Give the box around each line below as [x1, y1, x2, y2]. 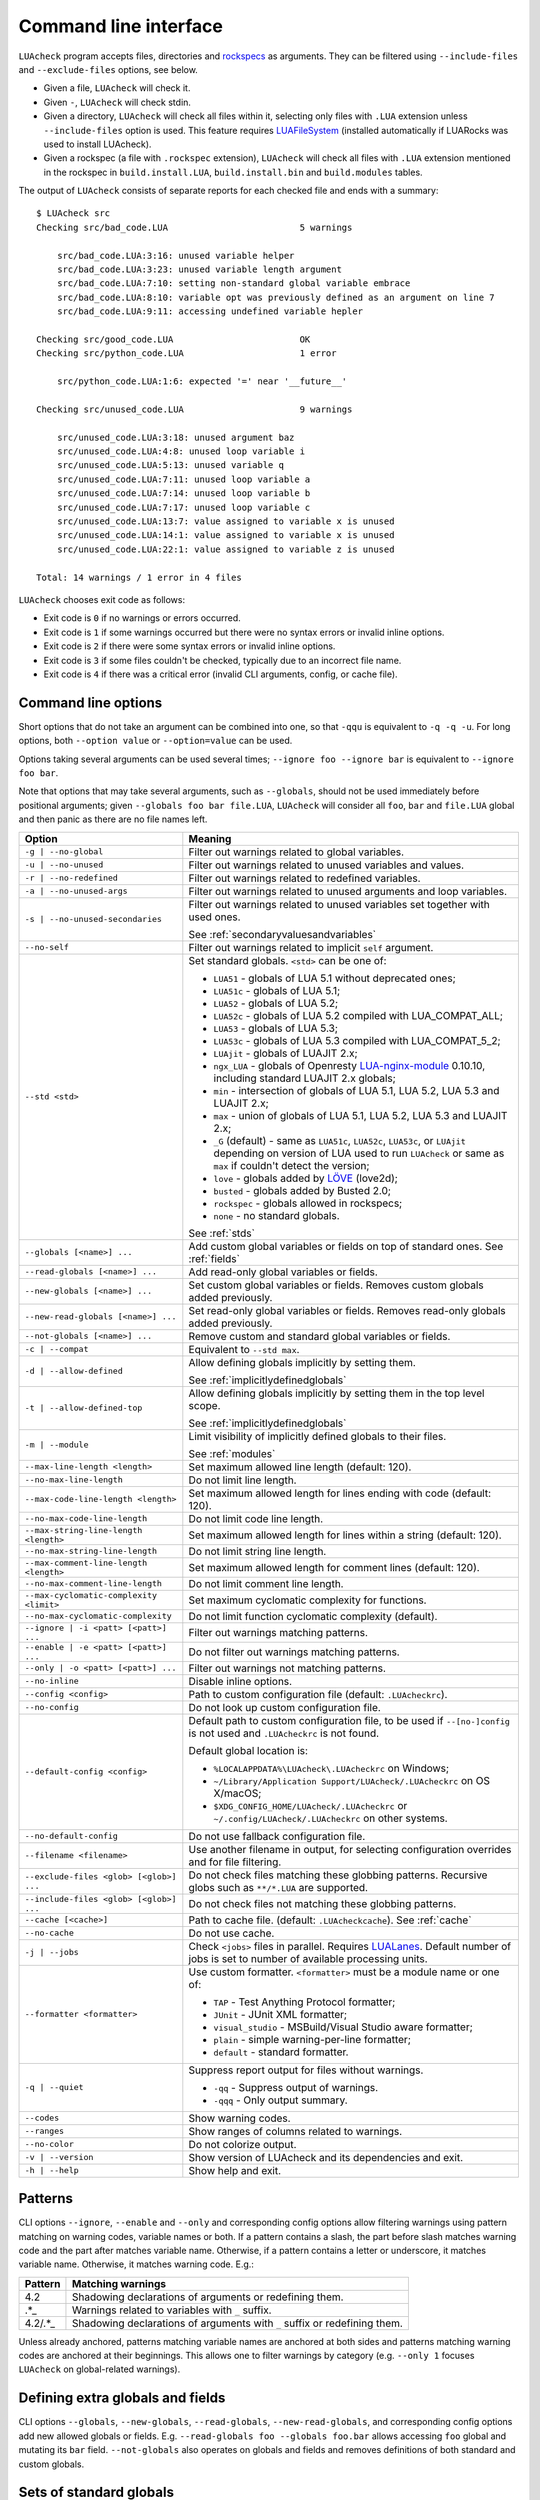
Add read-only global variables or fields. [188, 1265, 379, 1279]
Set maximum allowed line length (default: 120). [188, 1460, 412, 1474]
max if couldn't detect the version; [213, 1158, 370, 1172]
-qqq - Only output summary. [213, 2093, 349, 2107]
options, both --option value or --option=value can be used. [18, 735, 293, 747]
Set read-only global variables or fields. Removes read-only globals [188, 1303, 507, 1317]
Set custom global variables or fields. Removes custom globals [188, 1278, 484, 1292]
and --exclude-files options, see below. [18, 63, 199, 75]
